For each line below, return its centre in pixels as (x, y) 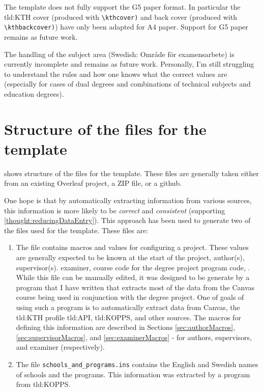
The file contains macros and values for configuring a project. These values (132, 247)
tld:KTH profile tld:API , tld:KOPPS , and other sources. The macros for (128, 317)
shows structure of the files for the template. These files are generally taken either (131, 173)
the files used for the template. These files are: (76, 230)
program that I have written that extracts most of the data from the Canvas (135, 287)
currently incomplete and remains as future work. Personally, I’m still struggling (129, 64)
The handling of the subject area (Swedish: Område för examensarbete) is (119, 54)
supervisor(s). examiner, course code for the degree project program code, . (133, 267)
